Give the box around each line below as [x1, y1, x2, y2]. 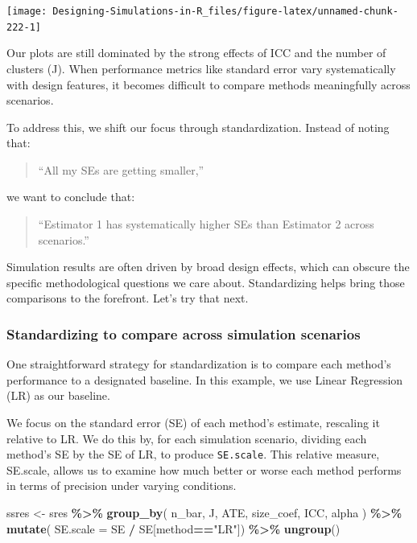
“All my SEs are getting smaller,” [38, 161, 204, 178]
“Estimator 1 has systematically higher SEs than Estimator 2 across [38, 216, 374, 232]
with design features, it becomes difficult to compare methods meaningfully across [6, 76, 411, 93]
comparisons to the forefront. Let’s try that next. [6, 290, 249, 306]
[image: [6, 6, 47, 17]
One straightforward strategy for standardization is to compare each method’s [6, 356, 391, 372]
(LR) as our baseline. [6, 387, 110, 404]
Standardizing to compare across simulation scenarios [6, 323, 361, 343]
